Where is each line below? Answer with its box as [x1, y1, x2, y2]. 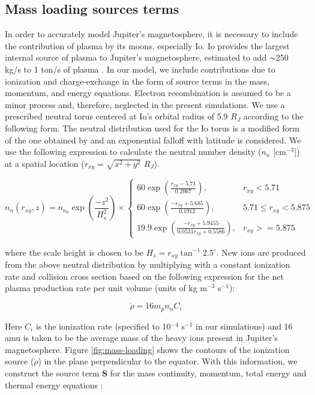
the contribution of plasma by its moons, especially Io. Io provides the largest [5, 39, 290, 52]
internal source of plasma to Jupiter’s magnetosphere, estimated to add [5, 51, 267, 64]
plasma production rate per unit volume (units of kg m [5, 282, 208, 294]
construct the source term [5, 367, 100, 379]
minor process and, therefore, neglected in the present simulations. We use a [5, 98, 285, 110]
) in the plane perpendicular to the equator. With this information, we [38, 355, 298, 367]
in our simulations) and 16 [196, 319, 293, 332]
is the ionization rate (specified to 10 [35, 319, 171, 332]
